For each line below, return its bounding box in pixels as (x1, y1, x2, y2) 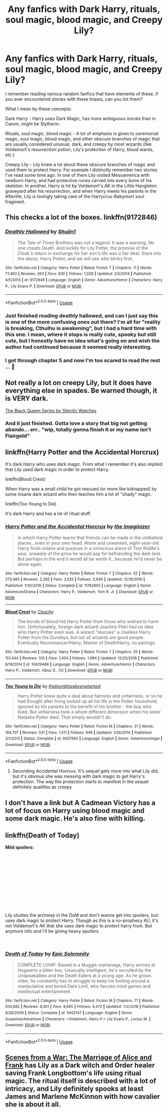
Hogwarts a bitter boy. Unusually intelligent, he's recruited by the (17, 967, 151, 973)
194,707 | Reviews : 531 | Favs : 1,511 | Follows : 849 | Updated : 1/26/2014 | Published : (5, 730, 152, 735)
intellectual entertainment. (17, 988, 71, 994)
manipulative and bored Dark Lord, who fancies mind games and (17, 983, 151, 989)
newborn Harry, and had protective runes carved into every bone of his (5, 177, 152, 183)
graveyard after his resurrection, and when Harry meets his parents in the (5, 188, 156, 194)
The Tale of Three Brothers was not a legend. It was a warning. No (17, 239, 154, 246)
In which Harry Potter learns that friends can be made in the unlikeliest (17, 534, 163, 540)
